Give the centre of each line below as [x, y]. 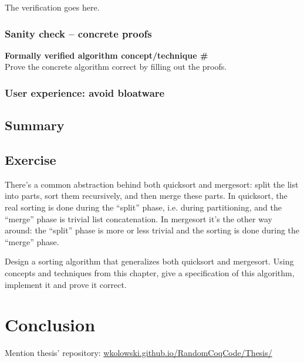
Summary [35, 125]
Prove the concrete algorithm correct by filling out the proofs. [116, 67]
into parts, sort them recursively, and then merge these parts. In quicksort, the [146, 196]
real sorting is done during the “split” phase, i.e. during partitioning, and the [143, 207]
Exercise [31, 160]
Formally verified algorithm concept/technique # [107, 55]
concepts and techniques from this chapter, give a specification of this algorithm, [150, 272]
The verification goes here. [52, 7]
